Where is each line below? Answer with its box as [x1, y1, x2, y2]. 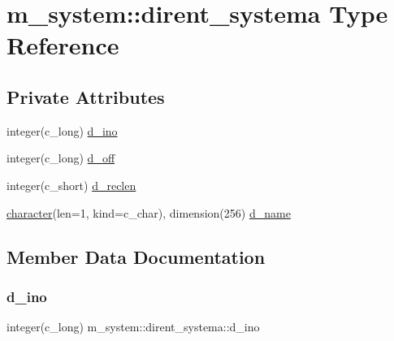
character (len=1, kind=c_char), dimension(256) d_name [6, 204, 291, 221]
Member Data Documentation [6, 244, 266, 269]
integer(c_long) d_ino [6, 122, 118, 139]
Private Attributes [6, 84, 165, 109]
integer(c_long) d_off [6, 149, 115, 166]
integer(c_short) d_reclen [6, 176, 136, 193]
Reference [6, 28, 119, 62]
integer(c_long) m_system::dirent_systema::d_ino [6, 318, 260, 335]
